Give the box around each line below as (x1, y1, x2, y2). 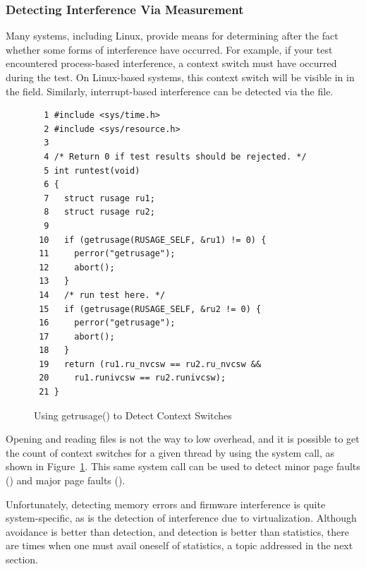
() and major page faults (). (6, 473, 126, 488)
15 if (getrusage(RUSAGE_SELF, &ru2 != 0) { (39, 304, 262, 314)
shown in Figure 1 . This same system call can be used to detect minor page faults (6, 459, 360, 474)
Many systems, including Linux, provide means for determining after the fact (6, 28, 338, 43)
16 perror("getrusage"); (39, 318, 176, 328)
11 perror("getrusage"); (39, 248, 176, 259)
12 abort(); (39, 262, 115, 272)
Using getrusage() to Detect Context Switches (34, 407, 232, 422)
